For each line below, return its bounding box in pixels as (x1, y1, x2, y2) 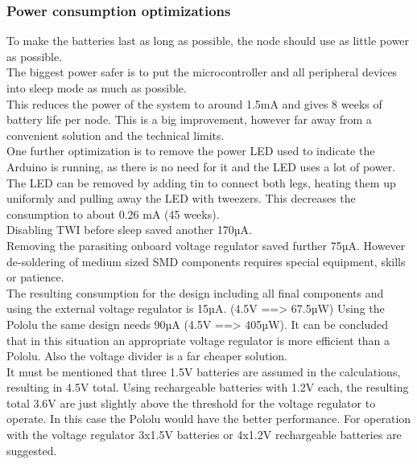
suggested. (6, 441, 57, 458)
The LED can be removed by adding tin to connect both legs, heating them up (6, 174, 396, 191)
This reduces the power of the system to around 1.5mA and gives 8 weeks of (6, 95, 382, 112)
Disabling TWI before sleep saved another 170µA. (6, 221, 253, 238)
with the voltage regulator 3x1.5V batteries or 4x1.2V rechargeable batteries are (6, 426, 402, 443)
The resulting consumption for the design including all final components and (6, 284, 384, 301)
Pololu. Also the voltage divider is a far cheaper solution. (6, 347, 288, 364)
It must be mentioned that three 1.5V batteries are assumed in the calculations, (6, 363, 401, 380)
